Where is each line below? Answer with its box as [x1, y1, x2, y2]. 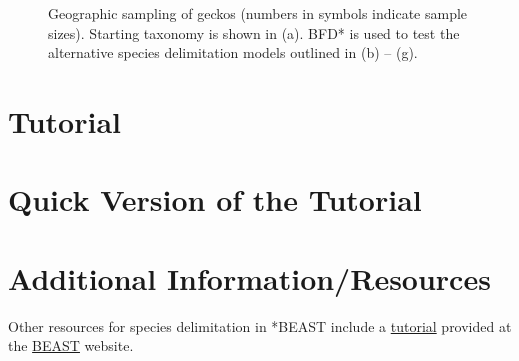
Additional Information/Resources [8, 257, 491, 298]
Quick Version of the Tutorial [8, 179, 422, 220]
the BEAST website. [8, 335, 134, 356]
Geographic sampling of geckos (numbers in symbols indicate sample [48, 3, 468, 23]
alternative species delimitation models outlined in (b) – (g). [48, 42, 418, 63]
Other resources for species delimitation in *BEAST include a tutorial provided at [8, 315, 512, 336]
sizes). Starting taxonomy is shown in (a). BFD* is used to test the [48, 22, 460, 43]
